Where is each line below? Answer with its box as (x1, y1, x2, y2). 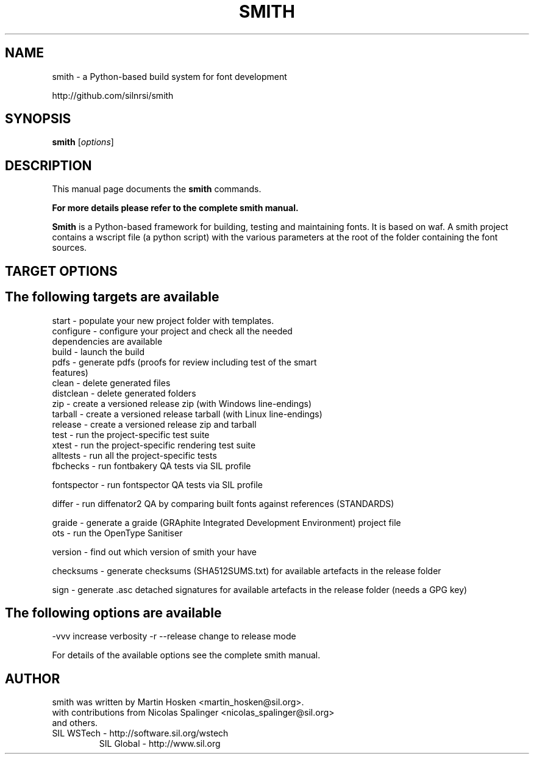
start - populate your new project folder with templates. (52, 315, 274, 326)
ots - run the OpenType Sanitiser (52, 527, 183, 538)
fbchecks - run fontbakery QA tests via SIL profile (52, 460, 251, 471)
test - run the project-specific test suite (52, 429, 210, 440)
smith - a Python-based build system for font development (52, 71, 287, 82)
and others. (52, 718, 98, 728)
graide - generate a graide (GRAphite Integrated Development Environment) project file (52, 517, 401, 528)
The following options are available (5, 605, 222, 621)
